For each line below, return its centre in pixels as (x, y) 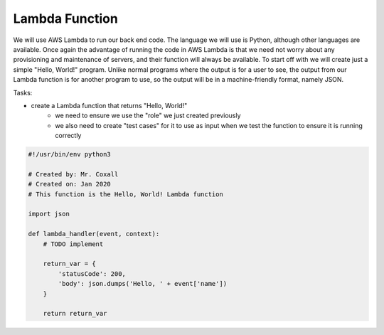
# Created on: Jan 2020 (70, 184)
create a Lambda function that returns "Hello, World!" (109, 105)
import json (49, 214)
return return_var (75, 314)
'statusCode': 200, (92, 273)
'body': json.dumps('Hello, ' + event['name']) (143, 284)
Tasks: (23, 92)
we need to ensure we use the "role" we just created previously (148, 116)
